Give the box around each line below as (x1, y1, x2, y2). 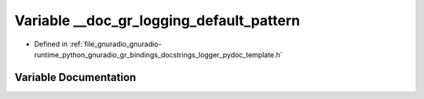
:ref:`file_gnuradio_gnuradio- (69, 39, 162, 49)
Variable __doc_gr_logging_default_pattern (14, 12, 301, 29)
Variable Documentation (14, 71, 137, 84)
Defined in (34, 39, 68, 49)
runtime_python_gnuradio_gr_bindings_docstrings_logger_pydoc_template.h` (34, 49, 283, 59)
